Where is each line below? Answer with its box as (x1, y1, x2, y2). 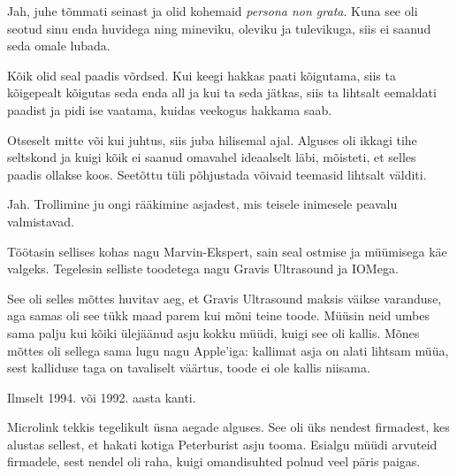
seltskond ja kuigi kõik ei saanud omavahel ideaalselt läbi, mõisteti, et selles (7, 148, 416, 166)
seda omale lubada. (7, 36, 110, 55)
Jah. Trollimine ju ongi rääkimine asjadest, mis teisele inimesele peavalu (7, 195, 398, 213)
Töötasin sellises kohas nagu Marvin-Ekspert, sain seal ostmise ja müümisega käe (7, 242, 447, 260)
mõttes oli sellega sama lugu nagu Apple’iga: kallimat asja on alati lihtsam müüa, (7, 341, 449, 359)
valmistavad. (7, 211, 74, 230)
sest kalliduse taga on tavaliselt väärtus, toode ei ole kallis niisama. (7, 358, 370, 377)
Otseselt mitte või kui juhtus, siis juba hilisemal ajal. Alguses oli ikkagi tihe (7, 130, 417, 149)
